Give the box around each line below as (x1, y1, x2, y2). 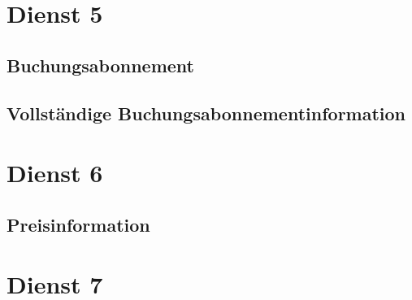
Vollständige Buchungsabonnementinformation (7, 100, 406, 125)
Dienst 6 (7, 156, 103, 189)
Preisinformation (7, 211, 150, 237)
